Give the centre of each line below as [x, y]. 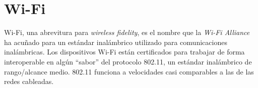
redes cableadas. [29, 81]
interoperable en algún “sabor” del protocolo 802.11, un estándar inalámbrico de [128, 61]
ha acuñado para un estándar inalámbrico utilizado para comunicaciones [116, 42]
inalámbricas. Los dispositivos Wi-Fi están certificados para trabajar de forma [124, 52]
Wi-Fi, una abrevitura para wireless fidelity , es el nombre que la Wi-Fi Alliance [127, 32]
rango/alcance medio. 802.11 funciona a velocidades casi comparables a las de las [129, 71]
